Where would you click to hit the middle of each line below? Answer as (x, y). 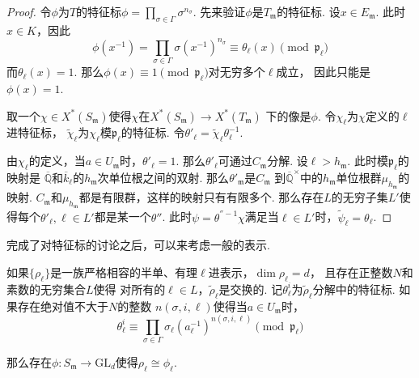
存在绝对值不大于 (63, 306)
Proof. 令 (29, 11)
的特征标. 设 (309, 11)
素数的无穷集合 (46, 289)
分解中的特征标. (354, 289)
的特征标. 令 (153, 132)
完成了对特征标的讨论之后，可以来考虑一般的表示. (138, 245)
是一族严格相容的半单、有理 (124, 272)
